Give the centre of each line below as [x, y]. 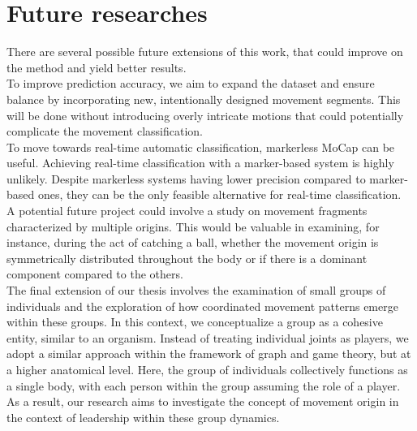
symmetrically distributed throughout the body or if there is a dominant [187, 258]
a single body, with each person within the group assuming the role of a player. [204, 385]
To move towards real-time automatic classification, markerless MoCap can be [201, 147]
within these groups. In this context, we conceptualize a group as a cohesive [195, 322]
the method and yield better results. [97, 67]
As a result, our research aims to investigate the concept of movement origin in [203, 401]
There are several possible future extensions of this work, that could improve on [205, 52]
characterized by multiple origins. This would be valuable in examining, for [193, 226]
